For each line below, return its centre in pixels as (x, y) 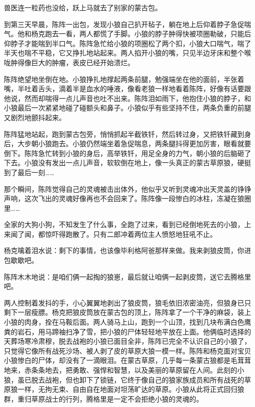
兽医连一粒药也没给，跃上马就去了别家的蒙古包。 (83, 7)
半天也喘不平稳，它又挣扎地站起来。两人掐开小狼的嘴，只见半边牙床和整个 (124, 53)
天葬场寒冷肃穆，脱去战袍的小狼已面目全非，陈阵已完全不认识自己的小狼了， (127, 341)
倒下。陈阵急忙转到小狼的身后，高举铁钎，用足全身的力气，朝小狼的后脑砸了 (127, 153)
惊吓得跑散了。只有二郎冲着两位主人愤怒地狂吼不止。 (131, 234)
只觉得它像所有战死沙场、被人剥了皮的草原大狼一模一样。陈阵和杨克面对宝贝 (127, 350)
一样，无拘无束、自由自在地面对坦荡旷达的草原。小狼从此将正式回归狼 (131, 389)
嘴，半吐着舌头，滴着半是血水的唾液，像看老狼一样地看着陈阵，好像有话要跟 (127, 89)
